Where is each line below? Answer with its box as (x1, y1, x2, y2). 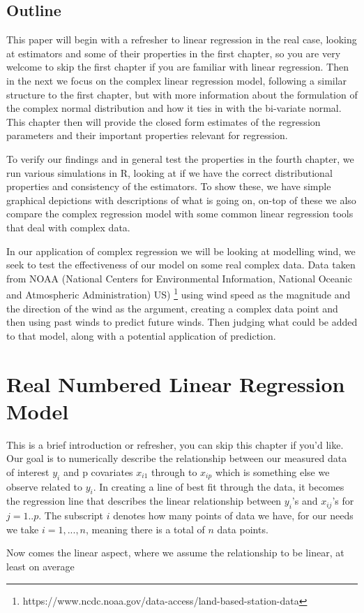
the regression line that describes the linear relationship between (6, 493, 282, 508)
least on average (6, 559, 75, 573)
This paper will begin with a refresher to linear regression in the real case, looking (6, 32, 357, 47)
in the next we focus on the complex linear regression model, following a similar (6, 73, 347, 87)
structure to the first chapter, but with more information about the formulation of (6, 87, 358, 101)
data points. (217, 521, 268, 536)
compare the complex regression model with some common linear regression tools (6, 206, 354, 221)
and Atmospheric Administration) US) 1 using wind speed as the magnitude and (6, 285, 351, 301)
